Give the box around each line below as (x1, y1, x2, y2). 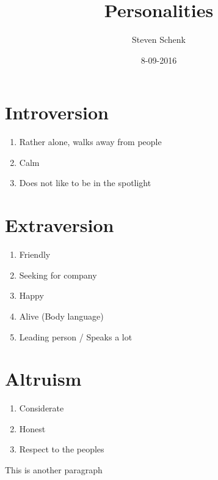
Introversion (5, 100, 109, 125)
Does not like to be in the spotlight (19, 176, 151, 189)
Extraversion (5, 212, 114, 238)
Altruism (5, 366, 82, 391)
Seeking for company (19, 268, 97, 281)
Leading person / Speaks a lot (19, 330, 133, 343)
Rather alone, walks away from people (19, 135, 162, 148)
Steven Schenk (132, 33, 186, 46)
